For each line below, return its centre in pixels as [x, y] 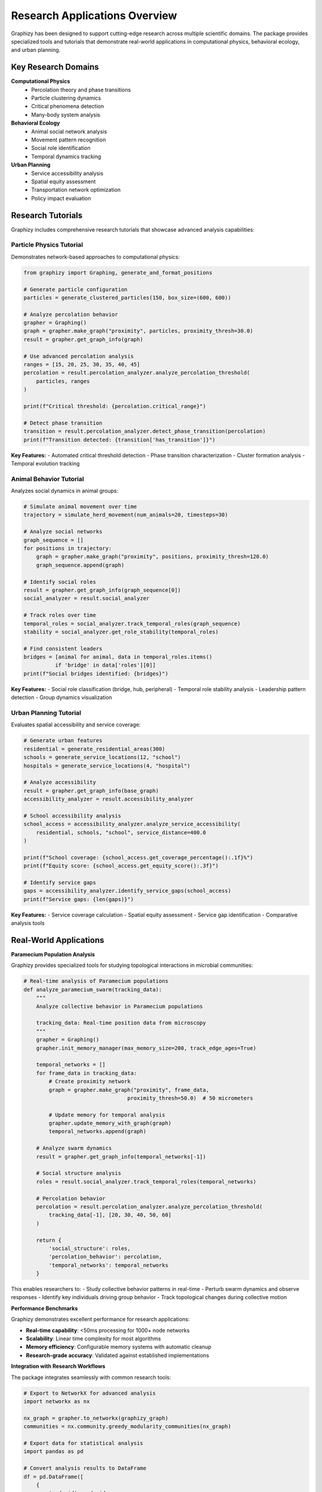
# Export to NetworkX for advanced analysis [90, 1393]
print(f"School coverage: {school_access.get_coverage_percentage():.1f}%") [138, 857]
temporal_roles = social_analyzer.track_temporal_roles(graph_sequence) [132, 623]
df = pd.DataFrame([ [53, 1476]
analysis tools [28, 923]
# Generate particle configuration [75, 289]
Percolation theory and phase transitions [81, 90]
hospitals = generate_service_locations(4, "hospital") [107, 766]
